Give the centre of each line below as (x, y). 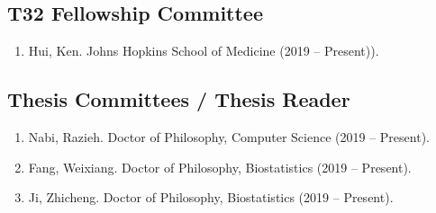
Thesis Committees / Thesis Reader (179, 99)
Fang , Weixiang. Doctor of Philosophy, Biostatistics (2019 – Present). (220, 167)
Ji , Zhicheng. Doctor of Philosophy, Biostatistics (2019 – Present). (211, 197)
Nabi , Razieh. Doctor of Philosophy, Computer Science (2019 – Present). (229, 137)
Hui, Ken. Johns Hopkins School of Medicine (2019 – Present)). (204, 51)
